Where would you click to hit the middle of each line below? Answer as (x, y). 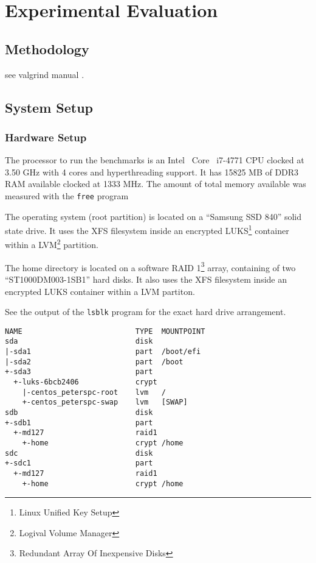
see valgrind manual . (45, 74)
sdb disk (79, 413)
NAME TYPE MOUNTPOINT (105, 331)
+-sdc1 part (79, 463)
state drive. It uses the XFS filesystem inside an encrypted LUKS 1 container (147, 229)
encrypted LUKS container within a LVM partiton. (100, 291)
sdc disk (79, 453)
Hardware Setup (46, 137)
